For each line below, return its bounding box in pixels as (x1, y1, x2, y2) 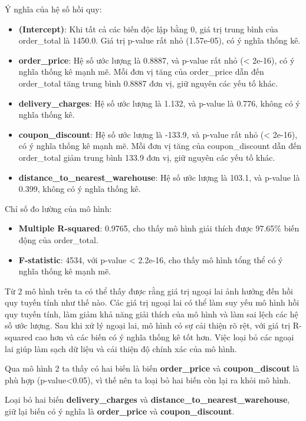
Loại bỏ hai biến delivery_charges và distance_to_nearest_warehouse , (5, 393, 290, 406)
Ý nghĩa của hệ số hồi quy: (5, 3, 102, 15)
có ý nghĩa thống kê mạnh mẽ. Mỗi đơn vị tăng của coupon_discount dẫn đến (18, 140, 302, 152)
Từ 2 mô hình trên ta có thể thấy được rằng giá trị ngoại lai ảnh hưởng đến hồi (5, 284, 293, 297)
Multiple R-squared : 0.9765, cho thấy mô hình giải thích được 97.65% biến (18, 222, 300, 234)
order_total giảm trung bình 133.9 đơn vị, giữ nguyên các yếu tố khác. (18, 151, 275, 163)
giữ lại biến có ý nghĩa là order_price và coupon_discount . (5, 405, 235, 417)
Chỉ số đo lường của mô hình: (5, 202, 112, 214)
